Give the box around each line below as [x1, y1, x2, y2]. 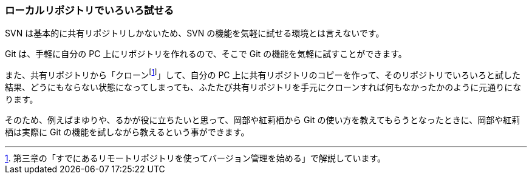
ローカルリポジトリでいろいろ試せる [5, 4, 174, 16]
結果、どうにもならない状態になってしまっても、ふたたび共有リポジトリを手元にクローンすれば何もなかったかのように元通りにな [5, 82, 522, 93]
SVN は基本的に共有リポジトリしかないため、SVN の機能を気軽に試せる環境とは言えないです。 [5, 28, 384, 39]
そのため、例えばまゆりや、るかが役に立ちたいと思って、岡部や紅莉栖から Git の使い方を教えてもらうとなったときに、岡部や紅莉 [5, 115, 520, 126]
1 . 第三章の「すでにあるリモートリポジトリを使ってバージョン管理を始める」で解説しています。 [5, 153, 386, 164]
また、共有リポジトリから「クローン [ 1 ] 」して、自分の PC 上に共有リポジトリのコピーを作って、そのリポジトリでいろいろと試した [5, 68, 521, 81]
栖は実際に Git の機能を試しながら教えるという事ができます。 [5, 127, 250, 138]
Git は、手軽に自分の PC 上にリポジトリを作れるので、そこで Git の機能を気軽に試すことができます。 [5, 49, 407, 59]
